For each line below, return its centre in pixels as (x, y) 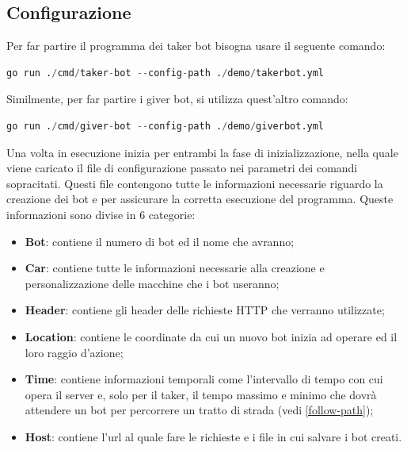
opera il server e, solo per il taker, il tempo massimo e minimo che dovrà (201, 394)
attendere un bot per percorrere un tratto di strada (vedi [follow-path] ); (199, 410)
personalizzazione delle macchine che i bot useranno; (152, 283)
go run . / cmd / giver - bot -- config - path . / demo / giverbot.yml (165, 126)
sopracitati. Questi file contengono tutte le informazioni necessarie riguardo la (195, 183)
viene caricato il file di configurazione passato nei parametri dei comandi (182, 168)
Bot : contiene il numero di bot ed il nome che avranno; (160, 241)
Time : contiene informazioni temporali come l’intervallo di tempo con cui (204, 379)
